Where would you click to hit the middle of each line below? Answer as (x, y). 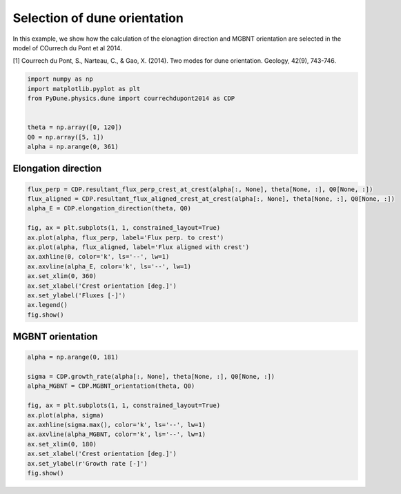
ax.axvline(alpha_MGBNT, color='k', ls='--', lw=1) (117, 434)
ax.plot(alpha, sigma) (66, 415)
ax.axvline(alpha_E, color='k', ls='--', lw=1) (109, 266)
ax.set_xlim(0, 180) (62, 444)
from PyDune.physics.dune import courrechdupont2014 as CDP (131, 99)
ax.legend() (48, 305)
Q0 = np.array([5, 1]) (66, 137)
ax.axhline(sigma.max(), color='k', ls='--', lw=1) (117, 425)
